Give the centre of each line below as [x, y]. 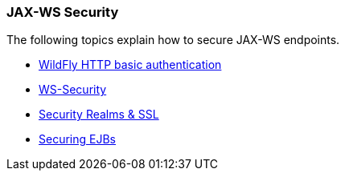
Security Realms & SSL [99, 115]
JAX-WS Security [63, 12]
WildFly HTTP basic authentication [130, 65]
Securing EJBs [77, 139]
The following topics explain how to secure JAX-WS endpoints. [173, 40]
